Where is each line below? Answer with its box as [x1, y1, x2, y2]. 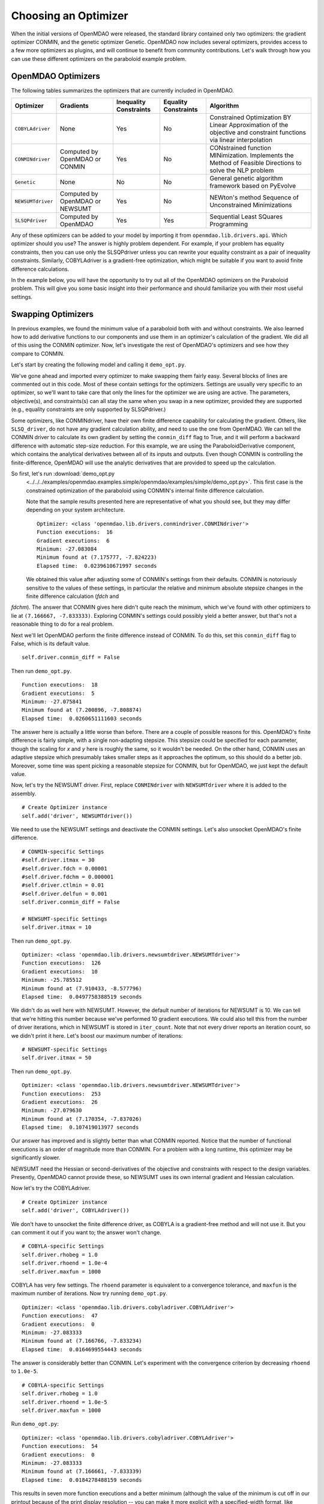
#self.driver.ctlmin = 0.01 [22, 882, 104, 889]
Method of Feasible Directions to [209, 159, 302, 167]
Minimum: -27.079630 [22, 1107, 82, 1114]
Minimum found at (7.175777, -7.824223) [37, 554, 157, 561]
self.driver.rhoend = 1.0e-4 [22, 1260, 107, 1266]
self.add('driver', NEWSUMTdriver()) [22, 812, 133, 819]
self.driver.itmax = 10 [22, 924, 92, 931]
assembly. [11, 790, 37, 797]
